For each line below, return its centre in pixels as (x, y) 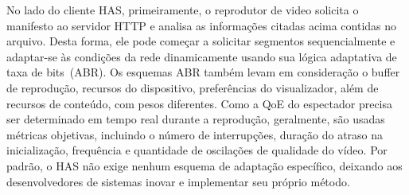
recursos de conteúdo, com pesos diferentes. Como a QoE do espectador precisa (200, 103)
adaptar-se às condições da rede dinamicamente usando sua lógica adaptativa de (202, 56)
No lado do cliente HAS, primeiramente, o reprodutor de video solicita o (183, 10)
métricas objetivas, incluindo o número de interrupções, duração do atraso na (195, 134)
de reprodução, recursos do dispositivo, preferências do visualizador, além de (193, 87)
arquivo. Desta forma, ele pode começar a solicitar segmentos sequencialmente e (201, 41)
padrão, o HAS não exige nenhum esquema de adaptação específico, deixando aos (204, 165)
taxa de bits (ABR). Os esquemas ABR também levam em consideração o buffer (203, 72)
